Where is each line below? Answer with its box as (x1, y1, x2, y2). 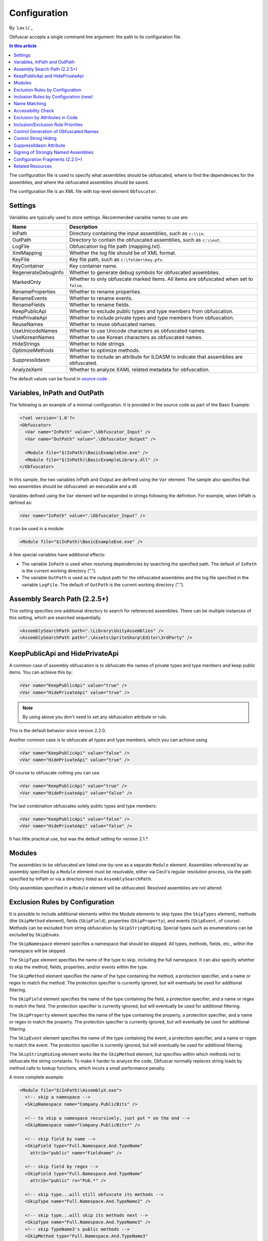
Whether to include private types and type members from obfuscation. (69, 314, 235, 321)
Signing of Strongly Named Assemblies (13, 149, 94, 155)
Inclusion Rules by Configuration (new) (13, 94, 93, 100)
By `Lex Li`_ (9, 25, 33, 31)
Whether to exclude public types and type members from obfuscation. (69, 308, 234, 315)
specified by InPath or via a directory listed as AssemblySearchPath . (9, 876, 152, 882)
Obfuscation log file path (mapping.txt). (69, 243, 162, 250)
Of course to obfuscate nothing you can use (9, 770, 100, 776)
